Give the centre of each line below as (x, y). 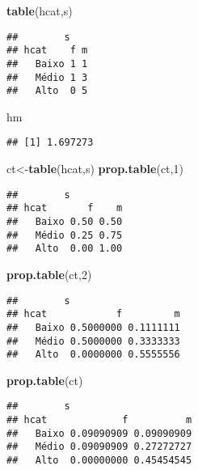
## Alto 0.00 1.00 (65, 249)
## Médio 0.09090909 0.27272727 (99, 447)
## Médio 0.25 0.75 (65, 235)
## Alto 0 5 (47, 91)
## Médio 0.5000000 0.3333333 (93, 341)
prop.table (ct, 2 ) (49, 274)
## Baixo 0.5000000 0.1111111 (93, 327)
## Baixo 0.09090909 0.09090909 (99, 433)
